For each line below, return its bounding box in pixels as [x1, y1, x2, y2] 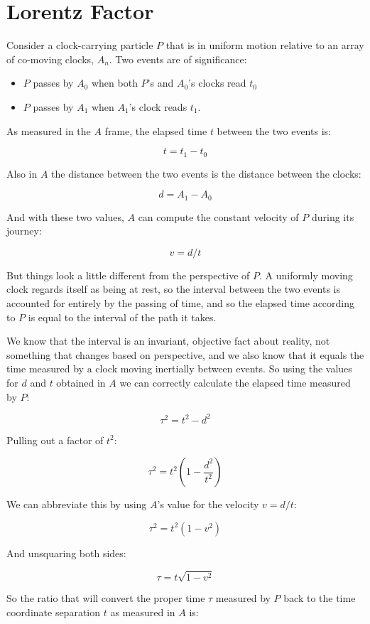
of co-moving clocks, [6, 51, 94, 66]
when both [91, 75, 138, 90]
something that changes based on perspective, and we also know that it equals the [6, 347, 364, 362]
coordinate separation [6, 604, 101, 619]
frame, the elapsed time [104, 123, 207, 138]
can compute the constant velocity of [138, 209, 299, 224]
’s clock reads [129, 99, 187, 114]
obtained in [56, 375, 106, 389]
